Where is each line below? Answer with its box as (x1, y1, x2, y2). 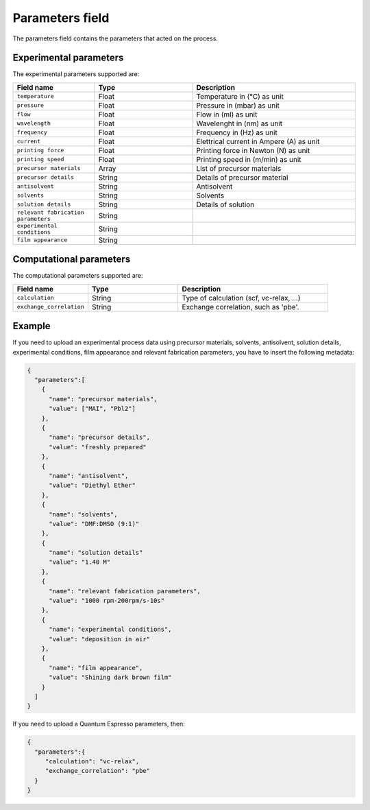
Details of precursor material (196, 172, 288, 182)
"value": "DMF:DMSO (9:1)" (49, 520, 140, 527)
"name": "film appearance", (49, 664, 143, 671)
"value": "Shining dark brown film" (49, 674, 172, 682)
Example (12, 320, 51, 332)
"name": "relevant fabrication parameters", (49, 587, 201, 595)
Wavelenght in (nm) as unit (196, 119, 283, 128)
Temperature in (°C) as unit (196, 91, 284, 101)
